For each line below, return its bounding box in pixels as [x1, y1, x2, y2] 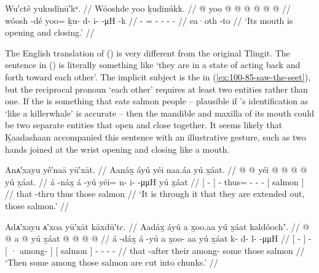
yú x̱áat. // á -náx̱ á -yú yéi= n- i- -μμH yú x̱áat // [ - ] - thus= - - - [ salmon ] [5, 175, 304, 188]
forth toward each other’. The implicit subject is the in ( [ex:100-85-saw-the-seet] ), [5, 70, 311, 83]
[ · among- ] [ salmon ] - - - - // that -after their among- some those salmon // [5, 244, 305, 256]
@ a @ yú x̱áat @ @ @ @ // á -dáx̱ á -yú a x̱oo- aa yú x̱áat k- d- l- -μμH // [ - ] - [5, 232, 312, 245]
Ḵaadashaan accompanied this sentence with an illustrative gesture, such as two [5, 130, 306, 143]
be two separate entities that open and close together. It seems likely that [5, 118, 283, 131]
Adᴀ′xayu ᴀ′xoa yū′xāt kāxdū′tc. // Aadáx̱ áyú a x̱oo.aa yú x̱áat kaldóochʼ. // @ [5, 220, 310, 233]
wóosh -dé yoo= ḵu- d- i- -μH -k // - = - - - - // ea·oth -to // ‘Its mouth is [5, 13, 293, 26]
